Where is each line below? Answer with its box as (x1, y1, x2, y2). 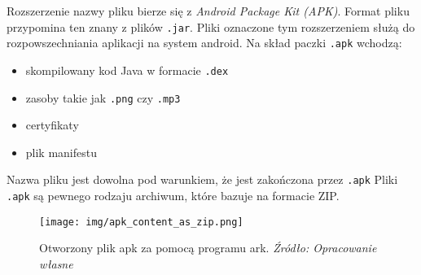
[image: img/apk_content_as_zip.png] (39, 216, 243, 228)
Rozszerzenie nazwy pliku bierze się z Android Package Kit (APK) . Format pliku (7, 2, 410, 19)
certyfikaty (25, 116, 79, 133)
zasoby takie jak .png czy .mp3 (25, 89, 181, 106)
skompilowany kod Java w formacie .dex (25, 61, 229, 78)
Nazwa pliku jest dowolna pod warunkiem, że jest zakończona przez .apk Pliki (7, 171, 398, 188)
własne (39, 255, 73, 272)
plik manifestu (25, 143, 98, 160)
